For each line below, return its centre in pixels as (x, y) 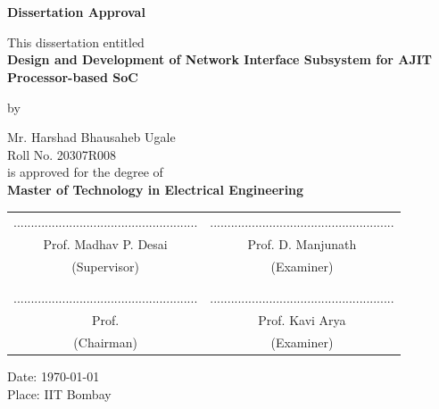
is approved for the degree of (85, 172)
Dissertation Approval (76, 12)
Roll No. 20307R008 (62, 154)
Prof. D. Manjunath (302, 244)
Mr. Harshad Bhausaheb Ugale (91, 137)
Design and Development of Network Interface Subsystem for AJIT (220, 59)
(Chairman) (105, 342)
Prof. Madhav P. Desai (105, 244)
